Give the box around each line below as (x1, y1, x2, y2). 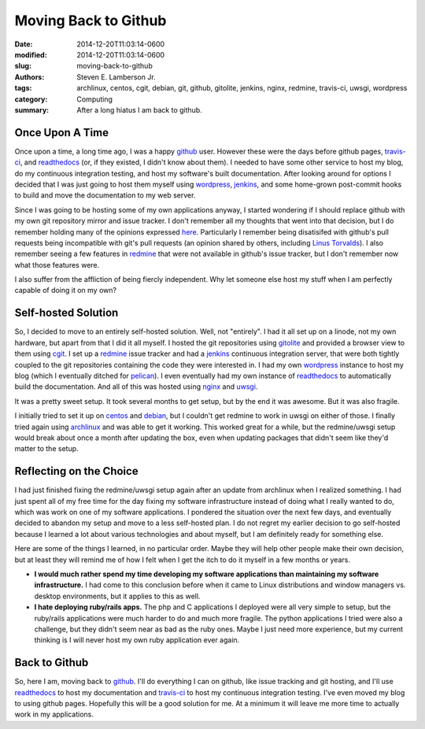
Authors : (14, 72, 45, 82)
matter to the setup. (14, 444, 79, 453)
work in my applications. (14, 709, 94, 720)
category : (14, 94, 48, 104)
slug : (14, 61, 31, 71)
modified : (14, 50, 47, 59)
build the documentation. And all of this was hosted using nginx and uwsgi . (14, 382, 258, 391)
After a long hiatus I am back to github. (76, 105, 202, 114)
